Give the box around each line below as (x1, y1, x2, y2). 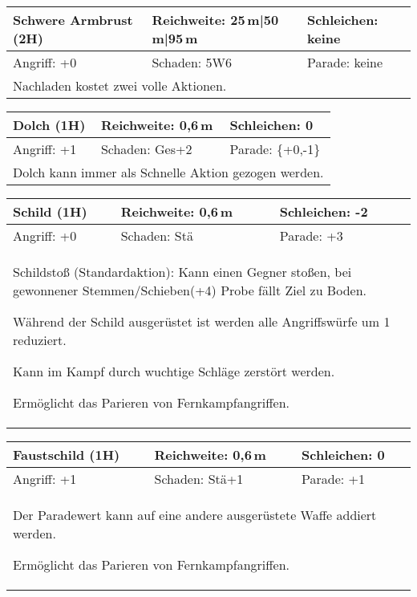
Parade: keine (307, 53, 383, 71)
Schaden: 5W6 (152, 53, 233, 71)
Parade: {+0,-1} (229, 140, 321, 158)
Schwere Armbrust (13, 10, 133, 29)
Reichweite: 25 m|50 (152, 10, 279, 29)
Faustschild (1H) (13, 445, 120, 464)
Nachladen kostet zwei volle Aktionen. (13, 76, 227, 95)
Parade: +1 (302, 469, 365, 488)
